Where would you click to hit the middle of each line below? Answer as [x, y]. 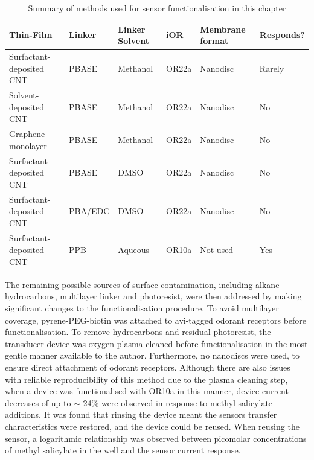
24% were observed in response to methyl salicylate [178, 402]
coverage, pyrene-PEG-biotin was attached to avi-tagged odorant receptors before [156, 320]
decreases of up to [38, 402]
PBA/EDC [89, 211]
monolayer [28, 145]
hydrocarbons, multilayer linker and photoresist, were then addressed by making [153, 296]
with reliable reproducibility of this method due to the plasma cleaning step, [146, 379]
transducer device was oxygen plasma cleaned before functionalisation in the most [156, 343]
